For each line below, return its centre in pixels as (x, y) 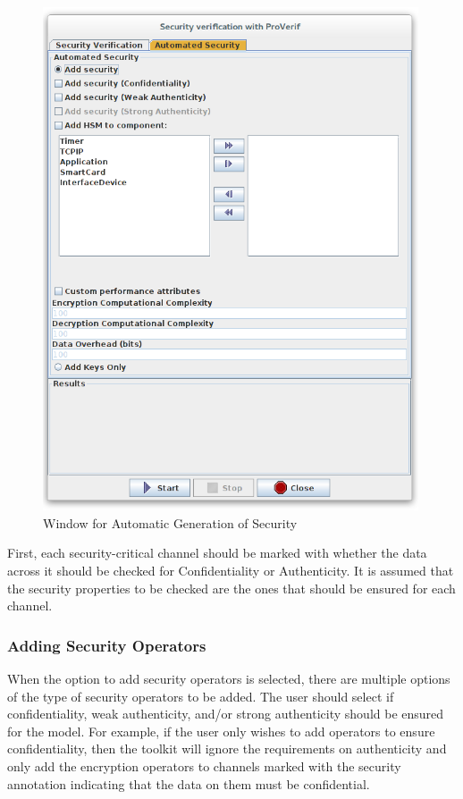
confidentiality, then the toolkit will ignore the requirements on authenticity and (227, 749)
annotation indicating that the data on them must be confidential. (189, 783)
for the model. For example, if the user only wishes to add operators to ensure (221, 731)
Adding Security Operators (107, 645)
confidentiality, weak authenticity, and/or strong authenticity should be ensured (226, 714)
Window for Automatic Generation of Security (170, 522)
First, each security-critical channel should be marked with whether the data (217, 553)
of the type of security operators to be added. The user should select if (201, 696)
